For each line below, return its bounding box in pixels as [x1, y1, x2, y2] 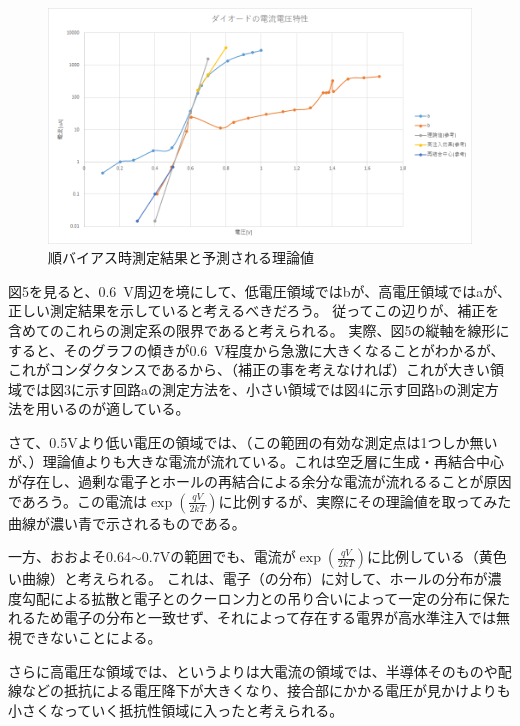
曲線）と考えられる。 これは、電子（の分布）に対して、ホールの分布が [21, 568, 488, 589]
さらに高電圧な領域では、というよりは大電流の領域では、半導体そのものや [8, 660, 498, 681]
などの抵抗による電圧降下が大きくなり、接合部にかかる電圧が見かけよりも [21, 680, 511, 701]
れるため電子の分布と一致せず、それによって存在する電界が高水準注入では [8, 607, 496, 628]
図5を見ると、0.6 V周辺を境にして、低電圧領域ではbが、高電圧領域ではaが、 [8, 280, 511, 301]
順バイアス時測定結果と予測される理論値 [48, 247, 314, 268]
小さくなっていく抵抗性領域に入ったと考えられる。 [8, 699, 344, 720]
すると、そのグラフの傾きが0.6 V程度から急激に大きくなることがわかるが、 [8, 339, 505, 360]
